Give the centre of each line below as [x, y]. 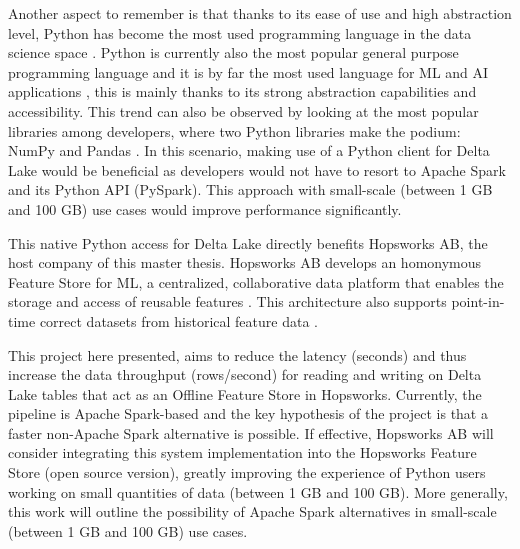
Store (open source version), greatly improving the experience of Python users [247, 472]
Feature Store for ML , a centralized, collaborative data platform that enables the [256, 281]
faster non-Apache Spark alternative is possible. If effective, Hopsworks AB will [251, 432]
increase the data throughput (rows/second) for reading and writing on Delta [245, 374]
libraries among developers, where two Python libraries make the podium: [234, 130]
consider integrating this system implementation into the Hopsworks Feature [242, 452]
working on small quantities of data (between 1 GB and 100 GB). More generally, [258, 491]
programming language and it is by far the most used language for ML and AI [248, 71]
